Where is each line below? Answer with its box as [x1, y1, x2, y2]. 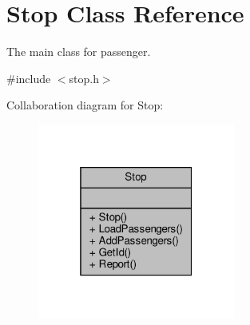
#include [6, 69, 51, 86]
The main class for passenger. [6, 43, 151, 60]
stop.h [69, 69, 99, 86]
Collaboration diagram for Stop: [6, 97, 164, 113]
